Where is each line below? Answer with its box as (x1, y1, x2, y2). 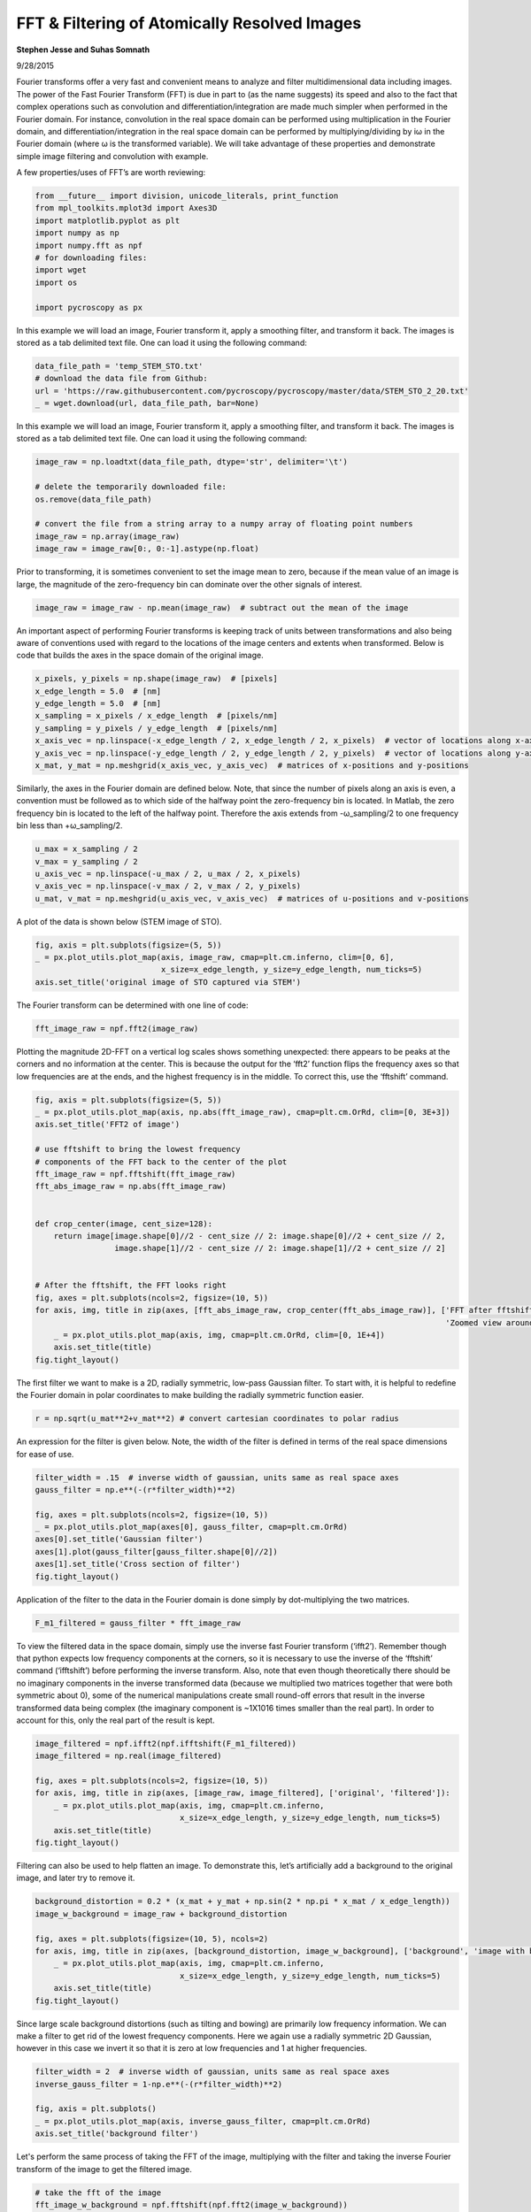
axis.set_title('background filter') (35, 2129, 199, 2139)
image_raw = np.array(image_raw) (35, 531, 181, 541)
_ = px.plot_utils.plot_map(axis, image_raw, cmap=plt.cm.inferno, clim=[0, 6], (35, 952, 395, 963)
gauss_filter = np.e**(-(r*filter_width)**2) (35, 1485, 236, 1494)
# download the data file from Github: (35, 373, 208, 384)
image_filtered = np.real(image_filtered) (35, 1751, 222, 1761)
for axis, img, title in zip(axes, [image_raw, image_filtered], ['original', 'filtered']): (35, 1788, 450, 1798)
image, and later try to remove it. (16, 1872, 135, 1884)
